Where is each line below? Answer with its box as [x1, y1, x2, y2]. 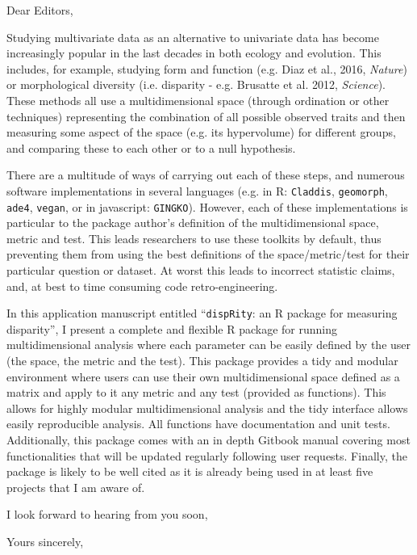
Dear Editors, [6, 2, 73, 18]
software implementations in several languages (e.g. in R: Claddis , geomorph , [6, 182, 388, 199]
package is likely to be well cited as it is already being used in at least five [6, 463, 373, 480]
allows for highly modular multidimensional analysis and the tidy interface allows [6, 399, 408, 416]
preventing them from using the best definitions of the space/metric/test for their [6, 246, 410, 263]
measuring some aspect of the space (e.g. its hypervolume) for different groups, [6, 124, 396, 141]
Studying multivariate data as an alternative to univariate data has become [6, 28, 379, 45]
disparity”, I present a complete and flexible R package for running [6, 320, 338, 337]
